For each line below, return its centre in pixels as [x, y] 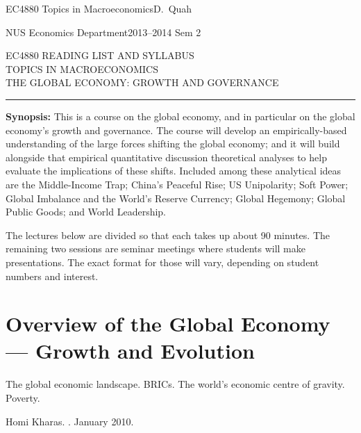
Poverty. [23, 398]
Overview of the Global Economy [168, 324]
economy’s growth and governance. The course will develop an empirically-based [176, 130]
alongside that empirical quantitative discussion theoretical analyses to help [166, 157]
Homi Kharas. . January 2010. [70, 421]
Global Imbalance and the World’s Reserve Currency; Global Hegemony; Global [176, 198]
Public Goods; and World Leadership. [86, 212]
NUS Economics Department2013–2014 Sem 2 [103, 32]
